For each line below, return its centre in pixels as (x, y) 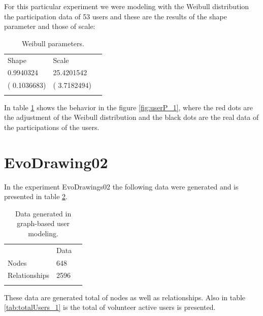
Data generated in (43, 213)
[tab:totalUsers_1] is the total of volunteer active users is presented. (110, 307)
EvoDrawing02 (56, 162)
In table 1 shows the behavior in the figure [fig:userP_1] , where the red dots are (128, 107)
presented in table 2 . (36, 196)
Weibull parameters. (53, 43)
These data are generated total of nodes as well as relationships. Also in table (125, 297)
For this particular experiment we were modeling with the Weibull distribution (127, 6)
